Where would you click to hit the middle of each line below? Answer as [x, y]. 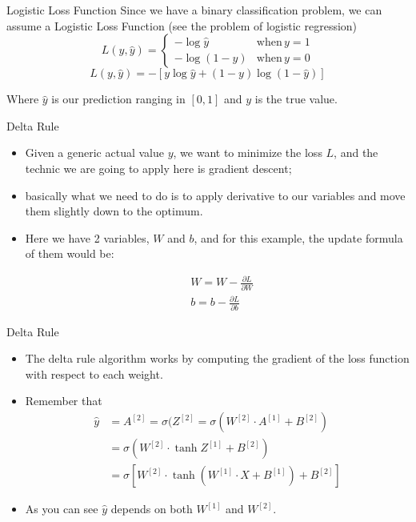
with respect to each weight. [94, 373]
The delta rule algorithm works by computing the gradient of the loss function [217, 358]
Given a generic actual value [94, 153]
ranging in [160, 99]
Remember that [64, 401]
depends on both [152, 509]
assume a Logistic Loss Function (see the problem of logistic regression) [182, 25]
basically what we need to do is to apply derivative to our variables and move [215, 195]
